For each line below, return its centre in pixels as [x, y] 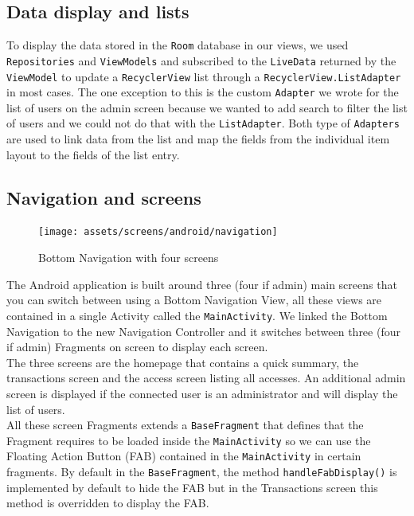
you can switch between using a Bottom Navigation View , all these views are [194, 300]
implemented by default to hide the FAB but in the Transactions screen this [192, 487]
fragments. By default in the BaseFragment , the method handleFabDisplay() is [202, 472]
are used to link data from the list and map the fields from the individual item [198, 139]
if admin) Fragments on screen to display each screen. [137, 347]
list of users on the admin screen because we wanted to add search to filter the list [207, 107]
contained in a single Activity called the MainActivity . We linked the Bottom [197, 315]
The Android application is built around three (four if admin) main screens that [202, 284]
